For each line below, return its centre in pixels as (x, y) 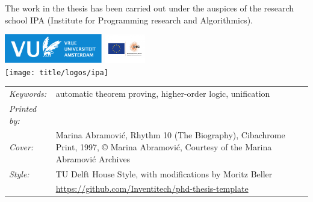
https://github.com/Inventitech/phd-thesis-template (152, 188)
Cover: (21, 147)
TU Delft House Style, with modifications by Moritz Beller (164, 173)
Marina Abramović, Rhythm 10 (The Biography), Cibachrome (170, 135)
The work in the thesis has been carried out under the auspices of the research (150, 8)
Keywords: (28, 93)
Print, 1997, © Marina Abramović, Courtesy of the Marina (164, 147)
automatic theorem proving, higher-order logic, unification (163, 93)
